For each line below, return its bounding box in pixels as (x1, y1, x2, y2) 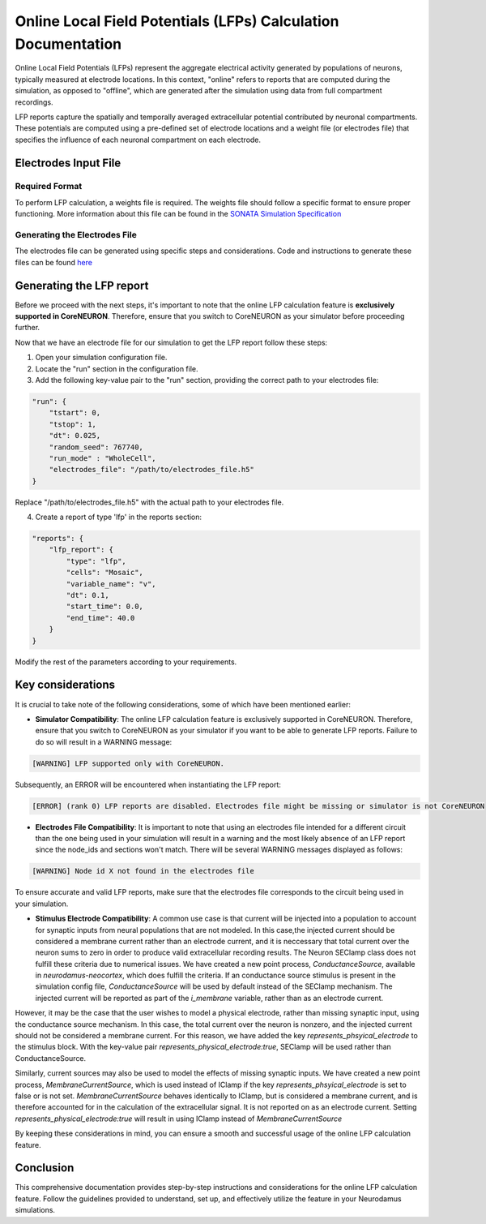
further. (15, 323, 40, 333)
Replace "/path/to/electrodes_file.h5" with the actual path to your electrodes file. (15, 497, 284, 507)
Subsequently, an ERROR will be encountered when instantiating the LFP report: (15, 779, 281, 789)
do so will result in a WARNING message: (35, 737, 173, 746)
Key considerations (15, 678, 116, 692)
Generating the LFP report (15, 278, 149, 292)
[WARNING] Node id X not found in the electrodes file (32, 866, 254, 876)
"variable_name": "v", (66, 579, 157, 588)
